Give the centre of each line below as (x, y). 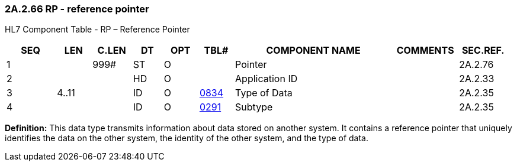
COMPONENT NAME (313, 51)
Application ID (266, 79)
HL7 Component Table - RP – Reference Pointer (97, 30)
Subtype (254, 107)
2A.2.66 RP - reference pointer (77, 9)
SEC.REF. (483, 51)
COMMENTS (425, 51)
